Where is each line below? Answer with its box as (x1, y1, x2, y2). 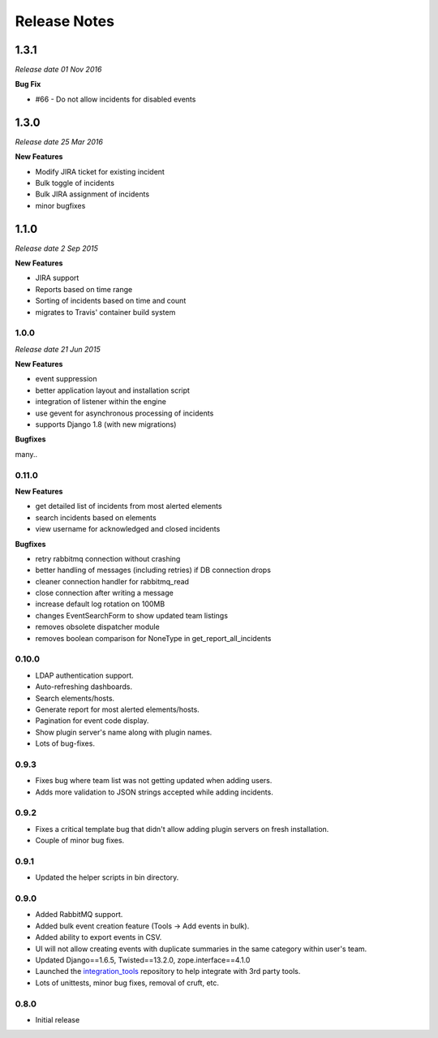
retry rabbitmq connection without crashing (35, 553, 181, 563)
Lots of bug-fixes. (35, 739, 95, 748)
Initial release (35, 1014, 80, 1024)
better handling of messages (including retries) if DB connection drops (35, 565, 272, 575)
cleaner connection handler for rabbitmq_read (35, 576, 190, 586)
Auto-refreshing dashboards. (35, 682, 133, 691)
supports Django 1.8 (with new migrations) (35, 420, 177, 429)
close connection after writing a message (35, 588, 174, 598)
